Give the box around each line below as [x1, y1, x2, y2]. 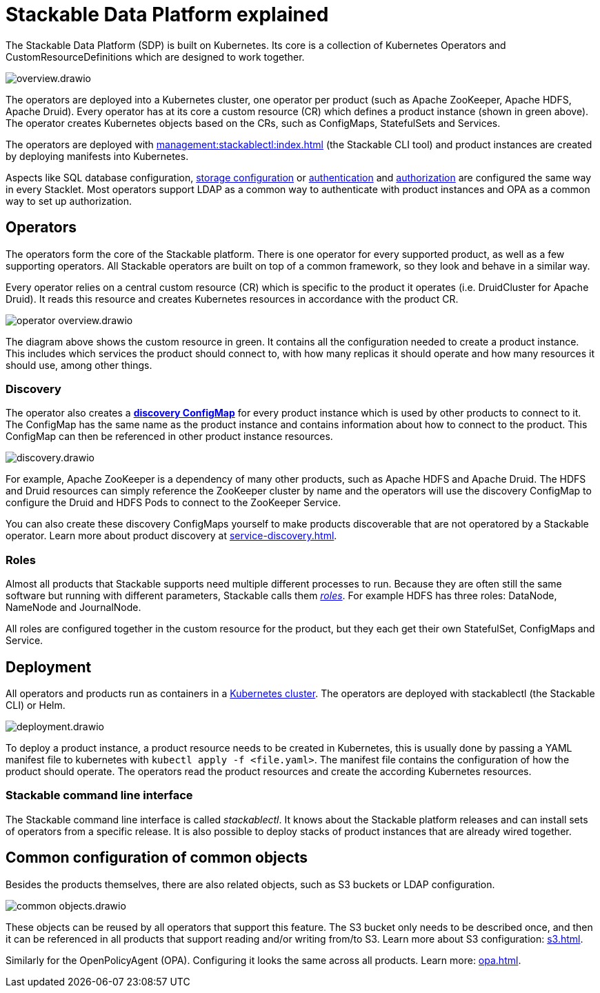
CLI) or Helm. [6, 699, 66, 711]
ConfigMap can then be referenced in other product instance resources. [6, 430, 333, 443]
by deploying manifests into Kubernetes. [6, 150, 189, 162]
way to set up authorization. [6, 194, 132, 207]
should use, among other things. [6, 359, 152, 371]
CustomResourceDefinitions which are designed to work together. [6, 50, 305, 63]
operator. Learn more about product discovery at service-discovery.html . [6, 530, 337, 542]
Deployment [6, 658, 92, 676]
